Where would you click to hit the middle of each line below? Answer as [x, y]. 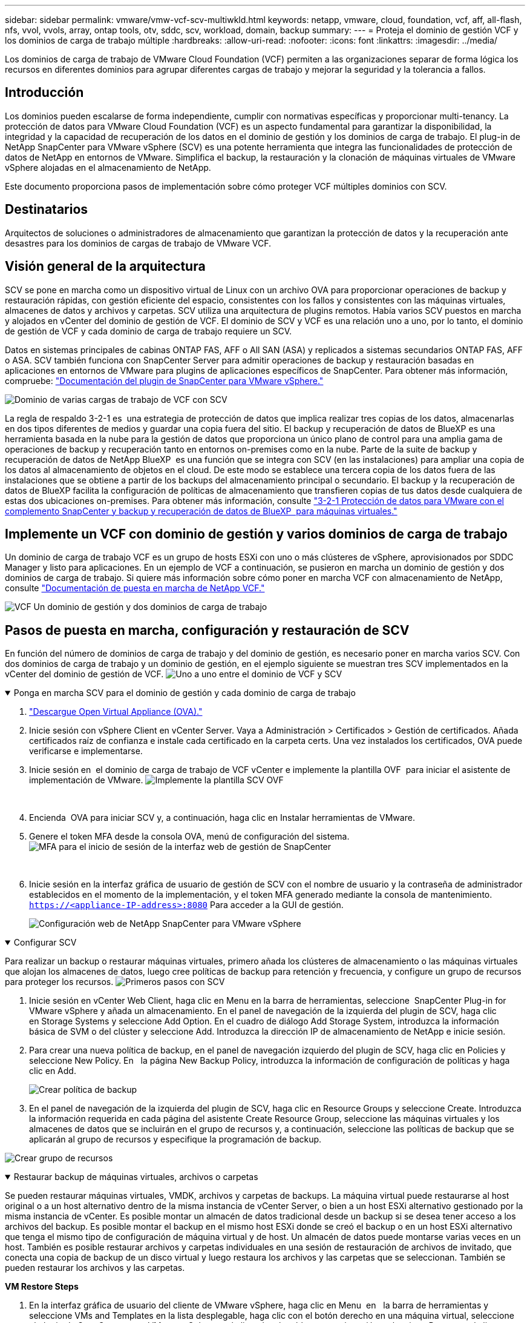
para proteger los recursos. [59, 982]
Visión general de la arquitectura [105, 267]
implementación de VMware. [86, 780]
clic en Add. [53, 1071]
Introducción [44, 93]
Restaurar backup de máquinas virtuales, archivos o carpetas [136, 1177]
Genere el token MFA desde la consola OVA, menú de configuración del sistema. [189, 837]
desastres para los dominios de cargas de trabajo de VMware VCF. [138, 243]
